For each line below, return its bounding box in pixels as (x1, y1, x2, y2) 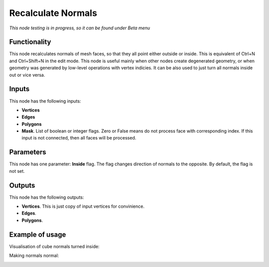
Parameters (9, 148, 46, 156)
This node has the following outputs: (9, 194, 84, 200)
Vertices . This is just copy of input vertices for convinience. (21, 203, 144, 209)
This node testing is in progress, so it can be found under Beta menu (9, 25, 150, 31)
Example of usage (9, 230, 66, 239)
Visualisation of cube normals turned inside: (9, 243, 100, 249)
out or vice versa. (9, 72, 45, 78)
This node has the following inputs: (9, 98, 81, 104)
